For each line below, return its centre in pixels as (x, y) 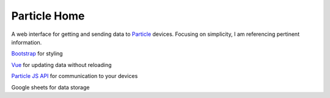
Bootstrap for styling (37, 54)
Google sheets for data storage (50, 87)
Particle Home (48, 16)
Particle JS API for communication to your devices (75, 76)
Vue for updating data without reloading (62, 65)
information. (27, 42)
